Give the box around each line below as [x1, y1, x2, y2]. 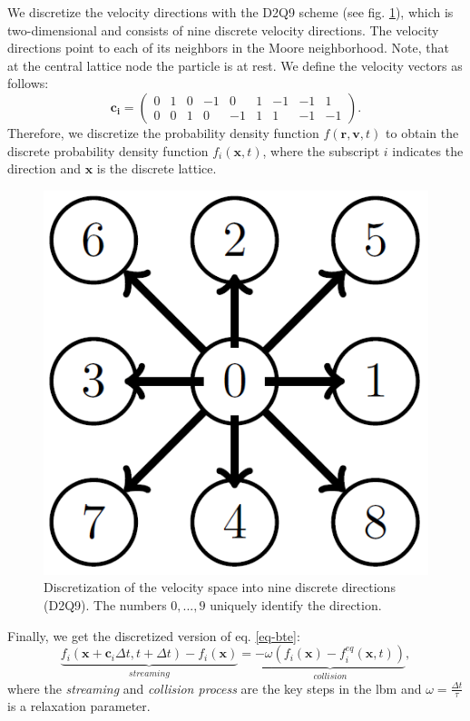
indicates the [392, 141, 464, 160]
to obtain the [386, 123, 459, 142]
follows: [7, 74, 49, 93]
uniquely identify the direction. [210, 596, 382, 615]
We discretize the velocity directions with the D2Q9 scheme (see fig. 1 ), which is [7, 3, 454, 21]
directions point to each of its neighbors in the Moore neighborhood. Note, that [7, 38, 449, 57]
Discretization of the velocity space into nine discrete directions [44, 578, 396, 597]
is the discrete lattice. [96, 159, 217, 178]
